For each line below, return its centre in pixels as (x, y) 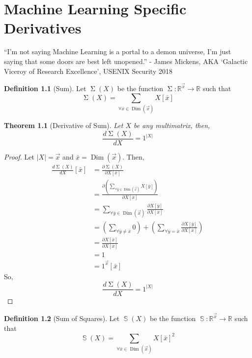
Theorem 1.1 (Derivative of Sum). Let (64, 125)
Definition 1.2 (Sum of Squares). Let (62, 318)
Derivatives (43, 28)
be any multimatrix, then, (172, 125)
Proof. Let (19, 156)
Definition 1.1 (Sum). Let (45, 88)
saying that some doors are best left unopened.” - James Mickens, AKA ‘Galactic (126, 61)
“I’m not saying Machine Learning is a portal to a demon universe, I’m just (118, 51)
